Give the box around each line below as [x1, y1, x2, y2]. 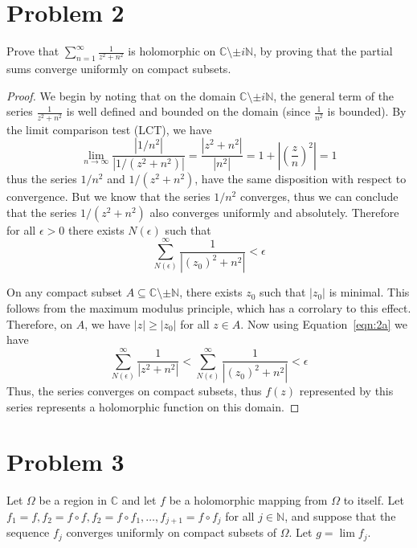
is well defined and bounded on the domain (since [66, 103, 311, 120]
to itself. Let [343, 492, 404, 509]
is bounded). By [327, 103, 407, 120]
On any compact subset [6, 284, 123, 301]
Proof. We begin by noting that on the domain [6, 87, 236, 104]
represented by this [299, 382, 394, 399]
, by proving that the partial [253, 43, 393, 59]
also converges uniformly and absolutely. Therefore [149, 203, 399, 220]
